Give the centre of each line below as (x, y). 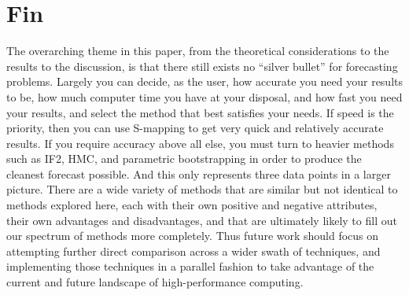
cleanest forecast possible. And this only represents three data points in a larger (199, 173)
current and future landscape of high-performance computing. (155, 282)
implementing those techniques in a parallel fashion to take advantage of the (190, 266)
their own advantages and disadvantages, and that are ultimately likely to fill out (202, 220)
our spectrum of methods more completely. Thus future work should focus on (193, 236)
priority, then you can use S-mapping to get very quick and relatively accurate (195, 128)
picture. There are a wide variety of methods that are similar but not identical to (202, 189)
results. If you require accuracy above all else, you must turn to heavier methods (200, 143)
